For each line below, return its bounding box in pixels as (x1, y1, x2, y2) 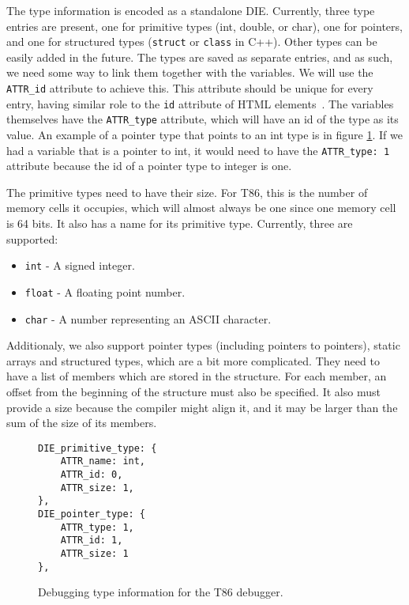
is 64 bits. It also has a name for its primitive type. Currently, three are (6, 215, 353, 232)
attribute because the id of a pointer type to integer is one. (6, 157, 292, 174)
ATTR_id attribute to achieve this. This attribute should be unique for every (6, 80, 373, 96)
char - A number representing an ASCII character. (24, 310, 272, 327)
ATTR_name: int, (60, 456, 146, 467)
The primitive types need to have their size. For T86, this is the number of (6, 183, 368, 200)
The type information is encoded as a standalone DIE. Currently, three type (6, 2, 375, 18)
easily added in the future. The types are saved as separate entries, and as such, (6, 48, 393, 65)
